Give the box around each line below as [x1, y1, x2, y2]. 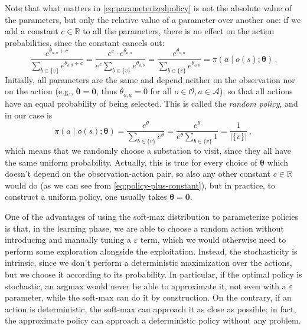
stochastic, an [5, 279, 54, 292]
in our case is [5, 108, 53, 121]
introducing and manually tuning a [5, 233, 131, 246]
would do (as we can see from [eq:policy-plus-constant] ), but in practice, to [5, 179, 276, 191]
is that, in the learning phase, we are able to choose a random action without [5, 222, 284, 234]
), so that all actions [219, 85, 293, 97]
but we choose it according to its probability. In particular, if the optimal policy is [5, 268, 302, 280]
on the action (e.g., [5, 85, 73, 97]
